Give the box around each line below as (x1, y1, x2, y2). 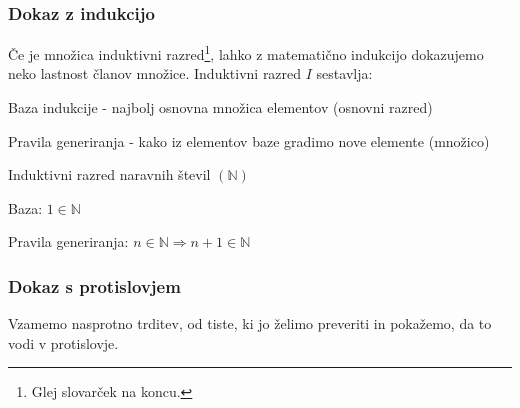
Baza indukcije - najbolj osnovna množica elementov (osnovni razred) (8, 97, 433, 118)
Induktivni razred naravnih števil (8, 164, 211, 185)
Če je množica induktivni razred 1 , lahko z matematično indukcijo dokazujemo (8, 41, 484, 64)
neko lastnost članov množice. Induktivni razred (8, 63, 302, 84)
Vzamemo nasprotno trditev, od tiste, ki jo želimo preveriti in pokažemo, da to (8, 313, 492, 334)
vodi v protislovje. (8, 332, 119, 353)
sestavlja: (316, 63, 373, 84)
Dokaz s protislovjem (8, 273, 181, 298)
